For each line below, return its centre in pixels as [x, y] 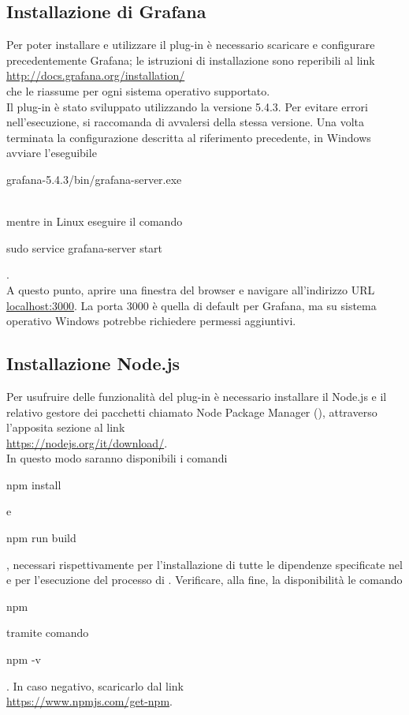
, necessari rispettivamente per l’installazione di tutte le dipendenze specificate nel [204, 564]
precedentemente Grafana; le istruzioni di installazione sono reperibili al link [191, 60]
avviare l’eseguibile [52, 153]
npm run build [41, 538]
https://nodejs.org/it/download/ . [87, 442]
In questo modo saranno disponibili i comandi [117, 458]
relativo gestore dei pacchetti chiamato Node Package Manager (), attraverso [192, 412]
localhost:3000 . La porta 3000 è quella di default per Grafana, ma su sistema [191, 305]
